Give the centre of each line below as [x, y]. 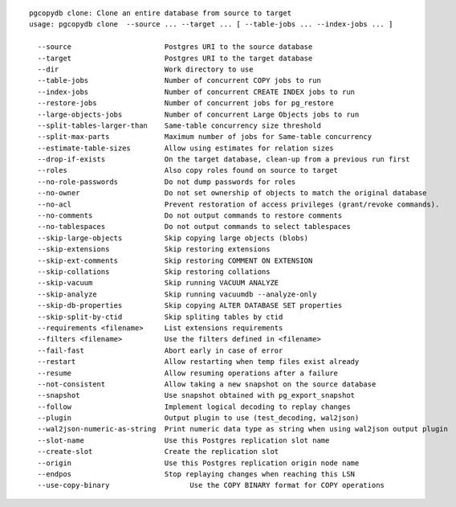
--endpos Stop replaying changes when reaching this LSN [196, 474]
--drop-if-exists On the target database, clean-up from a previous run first [224, 159]
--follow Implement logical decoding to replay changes [194, 407]
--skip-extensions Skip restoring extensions [154, 249]
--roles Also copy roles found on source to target [188, 170]
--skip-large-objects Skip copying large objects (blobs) [173, 238]
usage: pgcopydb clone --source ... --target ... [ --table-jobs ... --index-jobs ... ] [211, 25]
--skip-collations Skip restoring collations [154, 272]
